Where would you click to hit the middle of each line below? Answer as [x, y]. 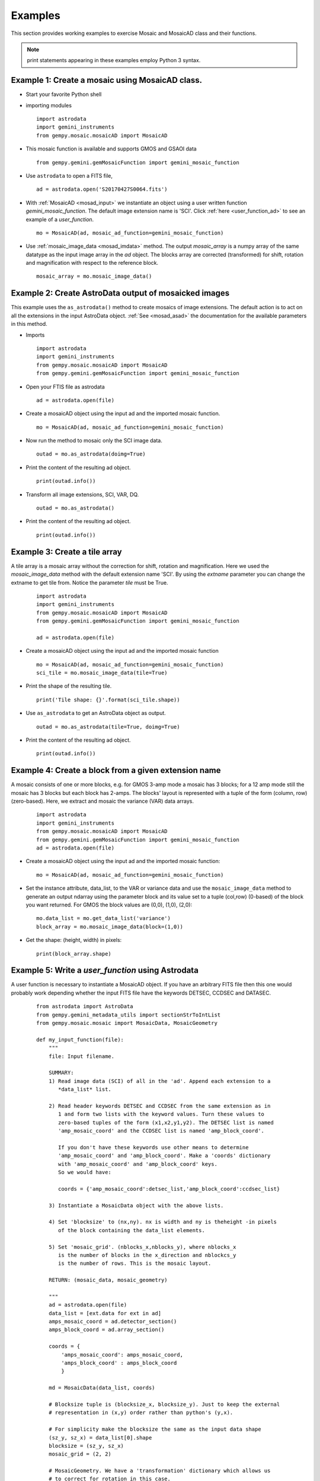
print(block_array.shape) [74, 953]
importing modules [49, 105]
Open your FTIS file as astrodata [65, 387]
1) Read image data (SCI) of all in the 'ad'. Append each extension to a [159, 1081]
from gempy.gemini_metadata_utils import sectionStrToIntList [129, 1015]
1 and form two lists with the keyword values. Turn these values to [161, 1114]
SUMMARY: [61, 1073]
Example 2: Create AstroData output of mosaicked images [120, 293]
